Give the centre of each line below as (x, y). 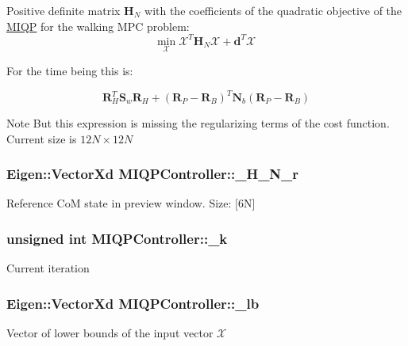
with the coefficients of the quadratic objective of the (273, 10)
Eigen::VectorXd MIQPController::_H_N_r (153, 174)
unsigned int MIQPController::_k (117, 238)
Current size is (42, 138)
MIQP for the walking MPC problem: (98, 26)
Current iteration (48, 268)
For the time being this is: (70, 70)
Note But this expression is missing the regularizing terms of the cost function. (198, 123)
